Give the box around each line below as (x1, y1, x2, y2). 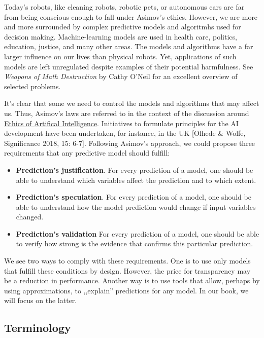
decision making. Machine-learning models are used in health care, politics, (4, 31, 237, 42)
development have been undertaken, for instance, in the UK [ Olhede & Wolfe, (4, 128, 246, 138)
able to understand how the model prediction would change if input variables (16, 201, 256, 212)
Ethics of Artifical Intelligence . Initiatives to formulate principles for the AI (4, 118, 239, 128)
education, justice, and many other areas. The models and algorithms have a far (4, 41, 253, 52)
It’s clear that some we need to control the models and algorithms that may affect (4, 98, 259, 108)
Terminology (4, 320, 71, 335)
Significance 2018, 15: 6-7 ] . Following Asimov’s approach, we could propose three (4, 137, 255, 148)
